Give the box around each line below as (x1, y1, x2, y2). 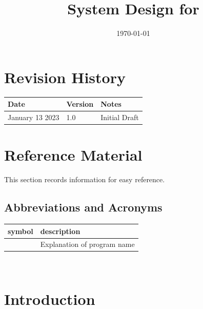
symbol (8, 225, 33, 236)
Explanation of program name (40, 239, 135, 249)
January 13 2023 (8, 112, 59, 122)
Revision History (4, 66, 126, 87)
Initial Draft (100, 112, 139, 122)
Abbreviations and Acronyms (4, 199, 163, 215)
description (40, 225, 80, 236)
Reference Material (4, 144, 143, 165)
